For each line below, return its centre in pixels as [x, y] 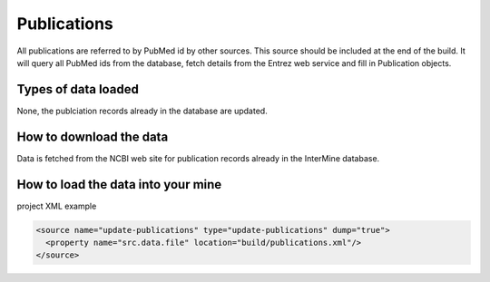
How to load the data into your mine [119, 185]
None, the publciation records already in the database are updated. [142, 111]
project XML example [57, 206]
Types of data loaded [78, 89]
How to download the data [93, 136]
